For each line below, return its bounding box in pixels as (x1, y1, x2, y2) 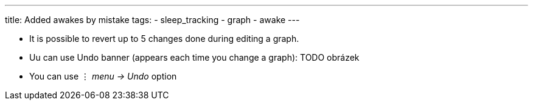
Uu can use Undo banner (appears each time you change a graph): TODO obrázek (29, 52, 360, 63)
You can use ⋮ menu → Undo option (29, 71, 177, 81)
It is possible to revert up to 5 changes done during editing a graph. (29, 33, 299, 44)
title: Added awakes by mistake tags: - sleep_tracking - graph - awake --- (5, 15, 300, 25)
